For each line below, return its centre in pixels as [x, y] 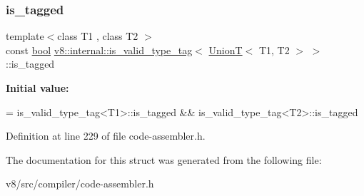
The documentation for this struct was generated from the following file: [164, 159]
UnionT [226, 50]
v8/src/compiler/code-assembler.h [80, 184]
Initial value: [37, 88]
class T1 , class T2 [98, 36]
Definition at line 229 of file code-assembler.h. [106, 136]
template [25, 36]
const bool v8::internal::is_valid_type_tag [99, 50]
